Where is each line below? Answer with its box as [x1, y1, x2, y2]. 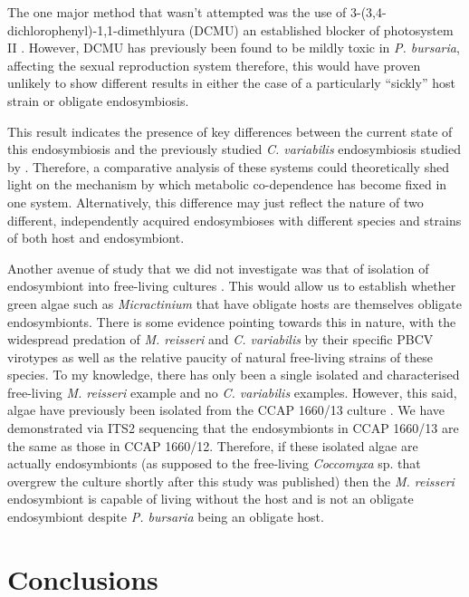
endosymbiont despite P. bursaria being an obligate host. [7, 507, 324, 526]
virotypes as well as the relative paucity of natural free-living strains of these [7, 347, 434, 366]
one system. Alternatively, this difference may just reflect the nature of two [7, 192, 424, 211]
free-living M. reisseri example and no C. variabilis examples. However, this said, [7, 382, 457, 401]
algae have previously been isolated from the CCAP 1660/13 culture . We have [7, 400, 445, 419]
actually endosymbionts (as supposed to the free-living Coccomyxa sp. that [7, 454, 421, 473]
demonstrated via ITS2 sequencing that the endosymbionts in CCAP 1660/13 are [7, 419, 459, 438]
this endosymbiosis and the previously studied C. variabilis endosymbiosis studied [7, 140, 461, 159]
